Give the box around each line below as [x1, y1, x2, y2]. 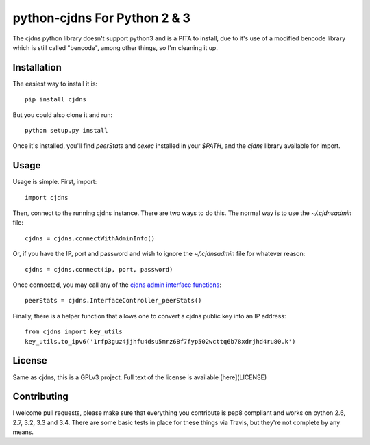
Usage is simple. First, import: [12, 178, 97, 186]
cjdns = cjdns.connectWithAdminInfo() [25, 234, 156, 242]
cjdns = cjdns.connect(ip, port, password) [25, 266, 173, 273]
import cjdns [25, 194, 69, 201]
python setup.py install [25, 127, 108, 135]
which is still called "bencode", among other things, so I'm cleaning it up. [12, 43, 219, 51]
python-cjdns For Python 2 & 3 [12, 10, 191, 25]
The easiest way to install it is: [12, 79, 98, 88]
